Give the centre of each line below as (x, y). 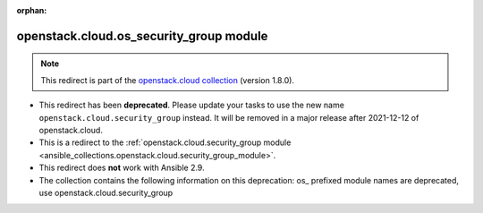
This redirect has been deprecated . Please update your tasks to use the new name (191, 105)
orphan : (32, 10)
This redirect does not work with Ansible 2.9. (122, 168)
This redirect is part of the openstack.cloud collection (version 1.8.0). (168, 80)
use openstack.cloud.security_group (106, 192)
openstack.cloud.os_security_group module (142, 36)
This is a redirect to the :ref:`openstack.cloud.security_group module (165, 142)
